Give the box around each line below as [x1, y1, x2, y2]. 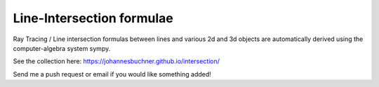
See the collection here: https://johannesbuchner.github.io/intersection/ [13, 57, 220, 65]
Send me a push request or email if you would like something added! [13, 70, 212, 78]
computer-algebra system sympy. [13, 44, 111, 52]
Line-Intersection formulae [13, 10, 173, 26]
